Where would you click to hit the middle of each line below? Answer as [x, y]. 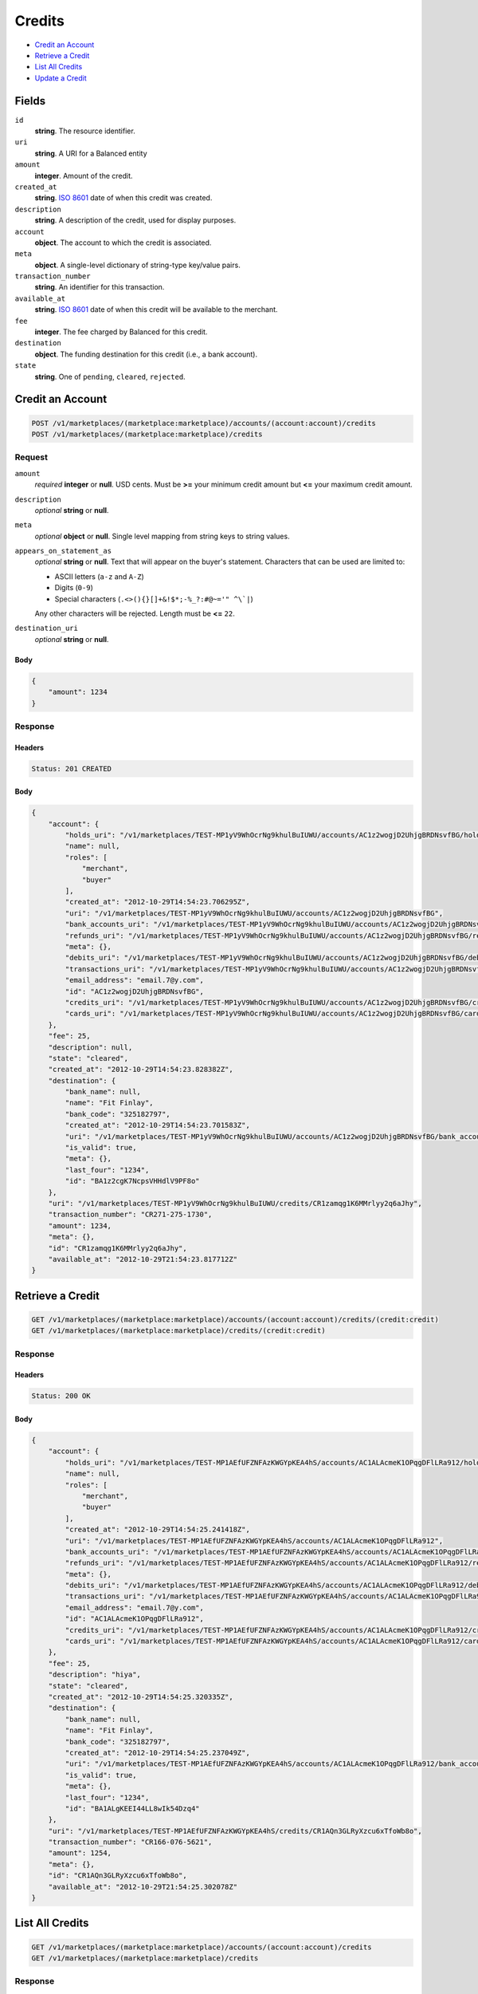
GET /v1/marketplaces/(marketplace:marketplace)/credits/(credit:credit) [178, 1331]
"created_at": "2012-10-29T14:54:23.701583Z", [157, 1125]
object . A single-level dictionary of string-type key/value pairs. [137, 265]
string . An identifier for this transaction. [100, 287]
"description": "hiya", [94, 1675]
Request [31, 457]
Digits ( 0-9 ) [74, 588]
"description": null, [90, 1047]
